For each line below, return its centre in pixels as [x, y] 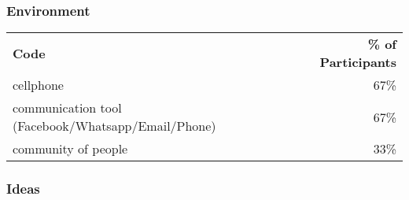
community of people [70, 149]
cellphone [38, 85]
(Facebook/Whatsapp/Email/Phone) [114, 126]
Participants [358, 62]
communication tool [67, 108]
